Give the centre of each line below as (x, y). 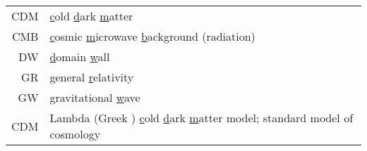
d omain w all (80, 57)
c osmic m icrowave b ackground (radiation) (152, 36)
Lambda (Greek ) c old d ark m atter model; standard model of (201, 118)
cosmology (75, 134)
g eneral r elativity (92, 77)
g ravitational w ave (95, 97)
